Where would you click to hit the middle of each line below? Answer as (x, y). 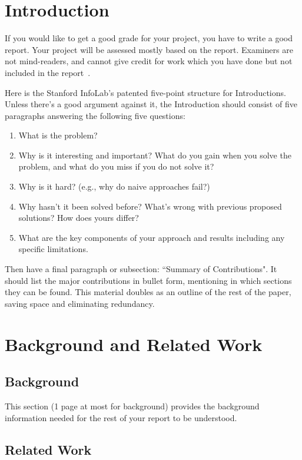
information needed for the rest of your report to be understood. (121, 417)
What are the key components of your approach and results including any (152, 237)
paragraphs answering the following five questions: (95, 115)
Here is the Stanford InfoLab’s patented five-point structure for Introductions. (145, 92)
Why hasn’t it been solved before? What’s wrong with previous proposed (150, 206)
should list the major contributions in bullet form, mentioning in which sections (148, 280)
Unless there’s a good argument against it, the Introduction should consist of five (151, 104)
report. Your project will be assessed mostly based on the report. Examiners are (149, 49)
